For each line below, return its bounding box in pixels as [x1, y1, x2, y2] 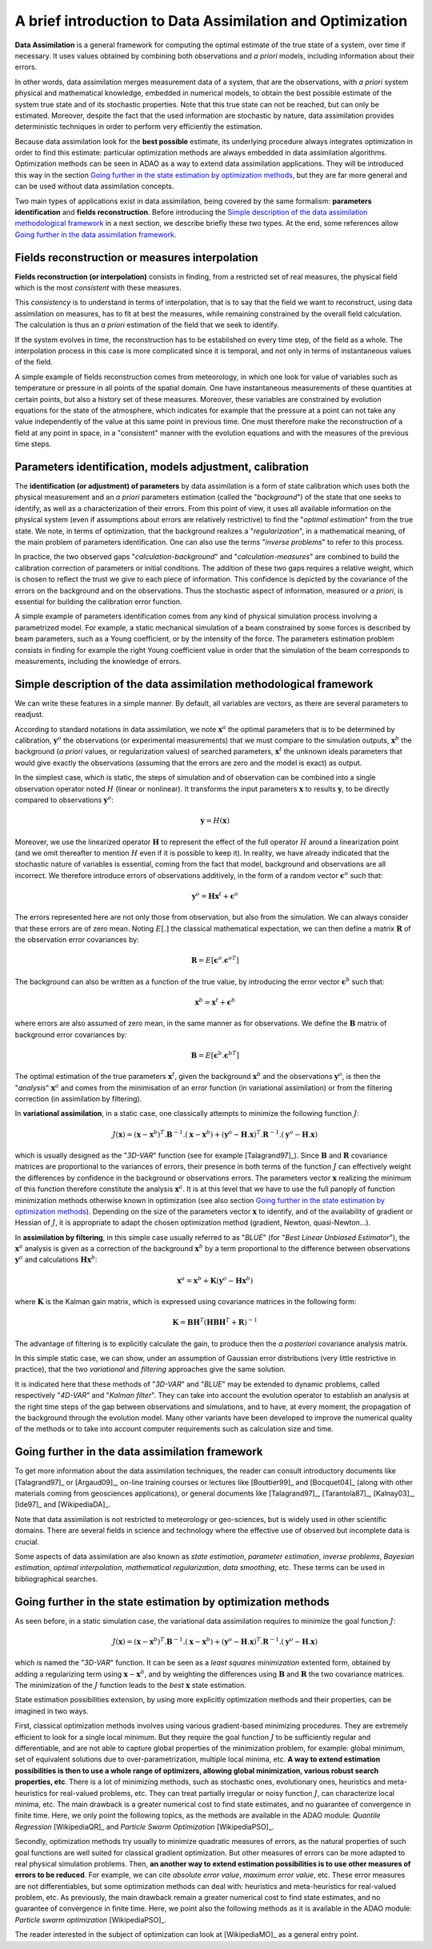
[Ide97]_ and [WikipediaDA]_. [14, 1500, 111, 1509]
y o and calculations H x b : [14, 1254, 98, 1265]
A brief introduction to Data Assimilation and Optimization [14, 12, 408, 30]
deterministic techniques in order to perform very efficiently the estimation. [14, 122, 263, 131]
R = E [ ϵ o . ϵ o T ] [190, 954, 239, 965]
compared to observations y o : [14, 794, 114, 804]
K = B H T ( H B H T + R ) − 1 [172, 1316, 258, 1327]
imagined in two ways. [14, 1706, 89, 1716]
